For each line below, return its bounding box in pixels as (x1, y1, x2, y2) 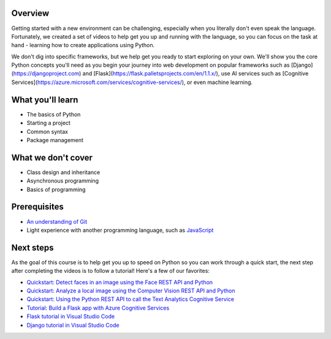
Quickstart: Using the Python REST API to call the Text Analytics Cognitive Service (26, 295, 234, 303)
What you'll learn (11, 94, 78, 105)
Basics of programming (26, 186, 86, 193)
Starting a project (26, 120, 70, 127)
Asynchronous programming (26, 177, 99, 185)
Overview (11, 8, 50, 18)
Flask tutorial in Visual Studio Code (26, 313, 115, 320)
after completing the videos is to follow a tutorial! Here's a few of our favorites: (11, 267, 210, 275)
